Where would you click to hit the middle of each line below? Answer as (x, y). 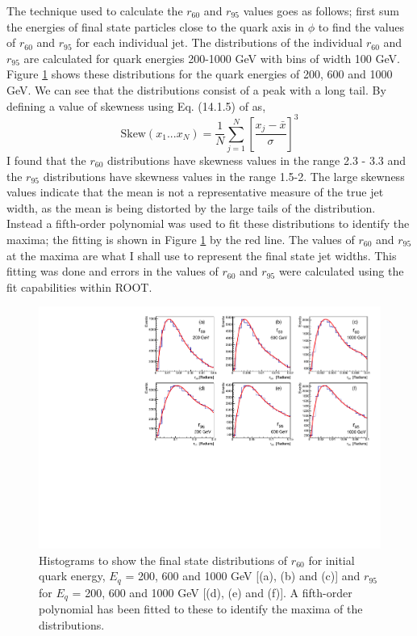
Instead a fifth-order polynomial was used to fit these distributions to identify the (208, 223)
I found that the (46, 160)
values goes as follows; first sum (321, 11)
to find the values (361, 26)
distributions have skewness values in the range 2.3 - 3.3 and (256, 160)
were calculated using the (341, 271)
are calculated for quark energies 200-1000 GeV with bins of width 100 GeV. (212, 58)
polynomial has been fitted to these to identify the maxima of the (201, 609)
